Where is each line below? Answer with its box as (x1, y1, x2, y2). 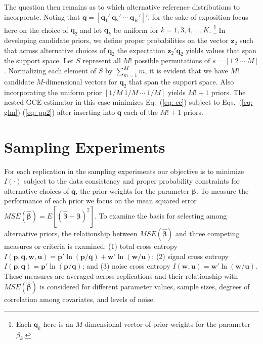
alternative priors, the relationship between (4, 228, 138, 238)
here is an (43, 318, 73, 329)
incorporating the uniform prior (4, 87, 102, 97)
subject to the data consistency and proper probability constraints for (24, 176, 240, 186)
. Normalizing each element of (4, 65, 97, 76)
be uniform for (113, 24, 159, 35)
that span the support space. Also (128, 76, 234, 87)
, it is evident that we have (145, 65, 228, 76)
